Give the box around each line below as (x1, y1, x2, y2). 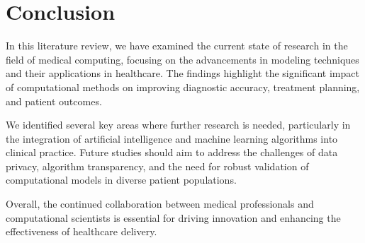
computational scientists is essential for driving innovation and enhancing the (6, 210, 341, 225)
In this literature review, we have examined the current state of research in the (6, 38, 348, 53)
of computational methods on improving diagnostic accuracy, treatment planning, (6, 79, 360, 94)
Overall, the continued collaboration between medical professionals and (6, 196, 314, 211)
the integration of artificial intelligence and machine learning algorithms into (6, 131, 338, 146)
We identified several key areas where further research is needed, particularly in (6, 117, 351, 132)
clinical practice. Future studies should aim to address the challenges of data (6, 145, 338, 160)
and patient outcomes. (6, 93, 102, 108)
